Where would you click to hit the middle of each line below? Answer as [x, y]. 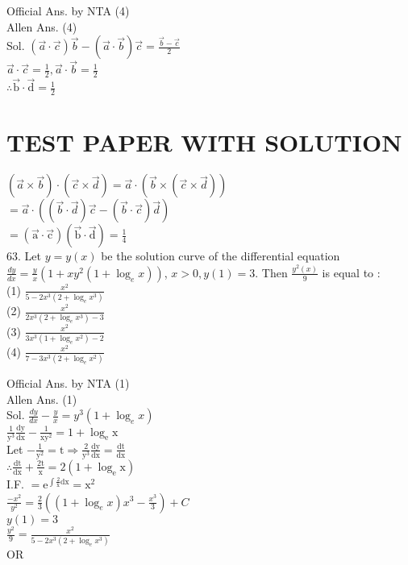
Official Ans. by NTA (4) [68, 10]
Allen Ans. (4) [42, 26]
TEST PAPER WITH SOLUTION [204, 142]
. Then [271, 272]
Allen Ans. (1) [42, 399]
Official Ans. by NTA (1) [68, 383]
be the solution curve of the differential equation [221, 256]
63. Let [24, 256]
